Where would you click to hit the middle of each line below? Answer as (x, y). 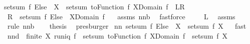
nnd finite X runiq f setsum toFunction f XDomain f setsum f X (117, 35)
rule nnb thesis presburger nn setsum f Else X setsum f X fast (127, 26)
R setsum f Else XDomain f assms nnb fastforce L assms (121, 16)
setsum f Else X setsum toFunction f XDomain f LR (94, 6)
